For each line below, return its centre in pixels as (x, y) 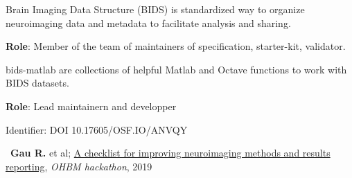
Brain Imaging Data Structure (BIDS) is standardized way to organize (155, 9)
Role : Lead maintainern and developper (91, 106)
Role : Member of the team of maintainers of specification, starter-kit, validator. (176, 46)
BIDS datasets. (37, 83)
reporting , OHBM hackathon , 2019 (79, 166)
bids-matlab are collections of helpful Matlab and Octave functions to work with (176, 69)
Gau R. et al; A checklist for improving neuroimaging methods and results (170, 153)
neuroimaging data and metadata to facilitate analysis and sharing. (148, 23)
